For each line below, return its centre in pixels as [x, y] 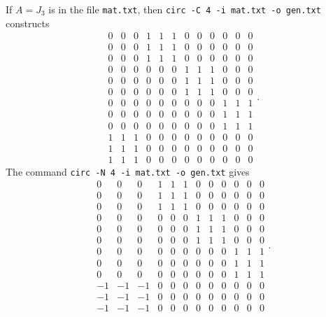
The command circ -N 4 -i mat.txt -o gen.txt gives [128, 171]
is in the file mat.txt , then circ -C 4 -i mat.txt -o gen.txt [185, 9]
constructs [28, 23]
